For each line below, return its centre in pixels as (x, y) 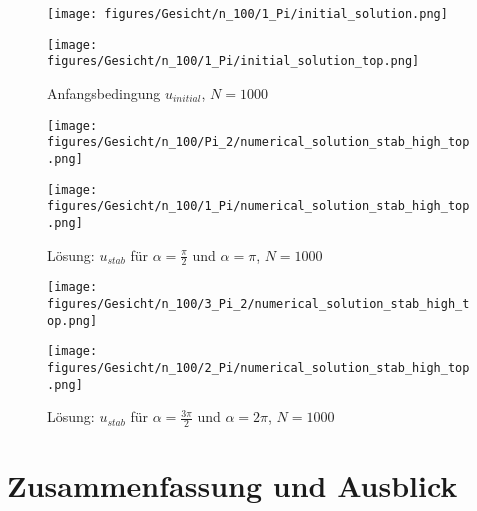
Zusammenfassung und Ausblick (232, 485)
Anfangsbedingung (104, 92)
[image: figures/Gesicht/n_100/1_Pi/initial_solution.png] (247, 14)
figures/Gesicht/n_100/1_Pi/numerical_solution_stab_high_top (258, 206)
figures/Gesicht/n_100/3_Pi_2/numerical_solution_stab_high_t (258, 303)
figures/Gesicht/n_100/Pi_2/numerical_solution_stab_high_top (258, 142)
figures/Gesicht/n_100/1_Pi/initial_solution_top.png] (233, 61)
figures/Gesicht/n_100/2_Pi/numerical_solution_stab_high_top (258, 367)
